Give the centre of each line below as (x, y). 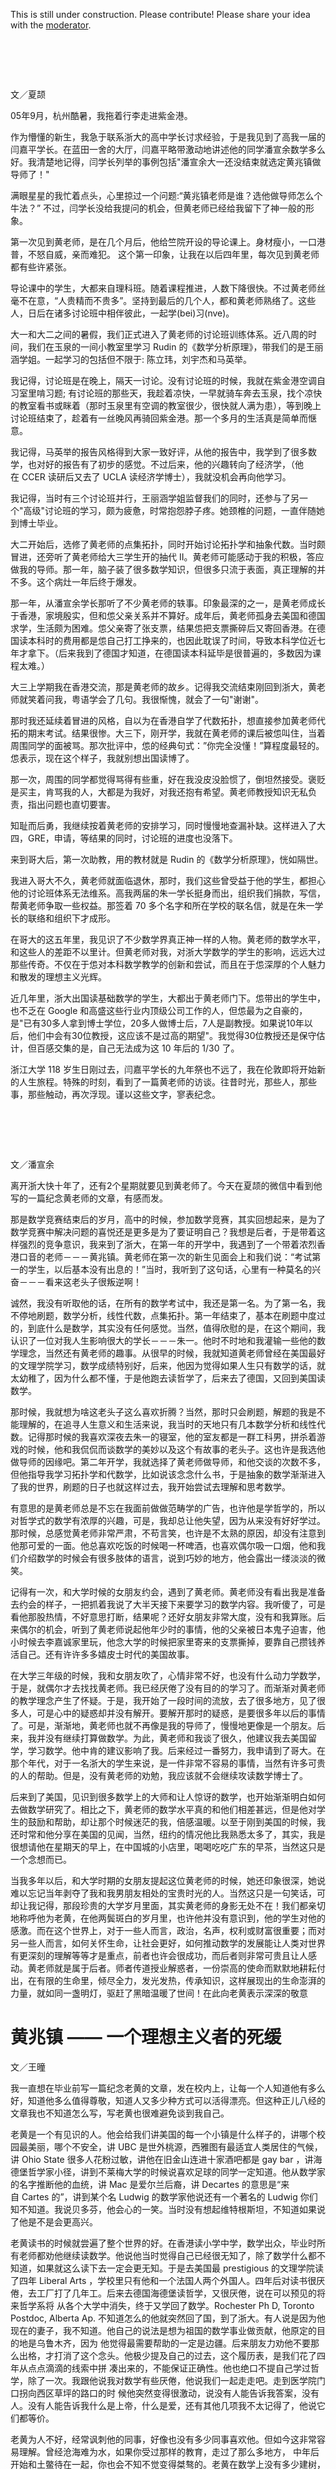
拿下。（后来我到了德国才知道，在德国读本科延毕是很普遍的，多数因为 (170, 653)
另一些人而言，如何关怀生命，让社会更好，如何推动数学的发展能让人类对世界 (168, 1943)
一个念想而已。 (41, 1859)
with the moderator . (51, 25)
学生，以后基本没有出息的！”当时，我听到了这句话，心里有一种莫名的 (170, 1269)
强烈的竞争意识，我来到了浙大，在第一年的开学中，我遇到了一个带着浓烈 (167, 1244)
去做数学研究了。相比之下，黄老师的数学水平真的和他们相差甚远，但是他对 (163, 1809)
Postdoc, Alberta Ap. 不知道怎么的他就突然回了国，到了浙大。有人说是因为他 (168, 2318)
